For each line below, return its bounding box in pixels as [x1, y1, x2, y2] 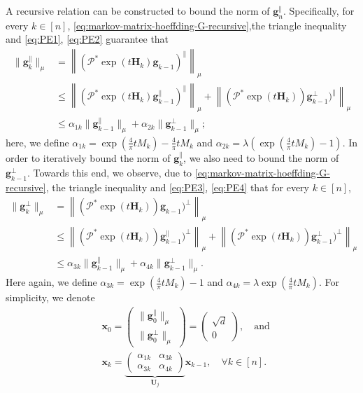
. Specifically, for [283, 4, 355, 18]
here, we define [6, 135, 69, 149]
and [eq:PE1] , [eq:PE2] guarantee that [6, 32, 169, 46]
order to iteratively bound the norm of [6, 150, 171, 165]
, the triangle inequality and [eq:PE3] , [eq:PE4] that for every [45, 179, 309, 194]
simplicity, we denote [6, 290, 95, 305]
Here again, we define [6, 275, 97, 289]
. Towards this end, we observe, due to [27, 165, 192, 179]
